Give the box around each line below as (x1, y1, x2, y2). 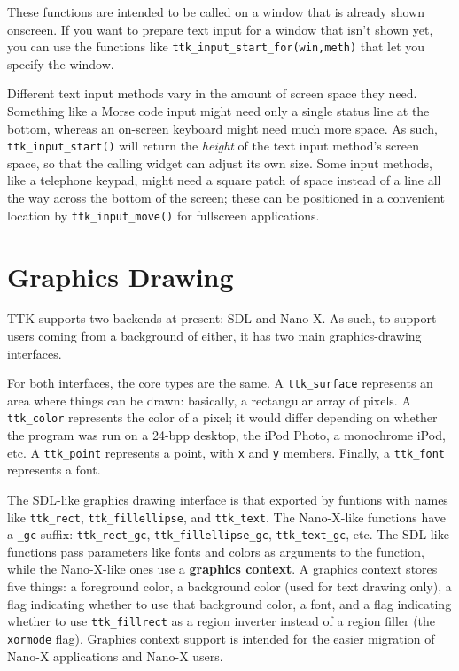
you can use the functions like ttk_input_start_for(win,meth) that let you (7, 37, 425, 56)
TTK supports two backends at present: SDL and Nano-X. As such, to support (7, 309, 437, 328)
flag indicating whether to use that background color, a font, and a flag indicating (7, 594, 452, 613)
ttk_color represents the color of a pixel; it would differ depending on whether (7, 408, 438, 427)
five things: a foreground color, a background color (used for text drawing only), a (7, 577, 452, 596)
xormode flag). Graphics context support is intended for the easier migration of (7, 629, 435, 647)
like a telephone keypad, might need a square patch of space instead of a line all (7, 171, 441, 189)
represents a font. (7, 460, 101, 479)
